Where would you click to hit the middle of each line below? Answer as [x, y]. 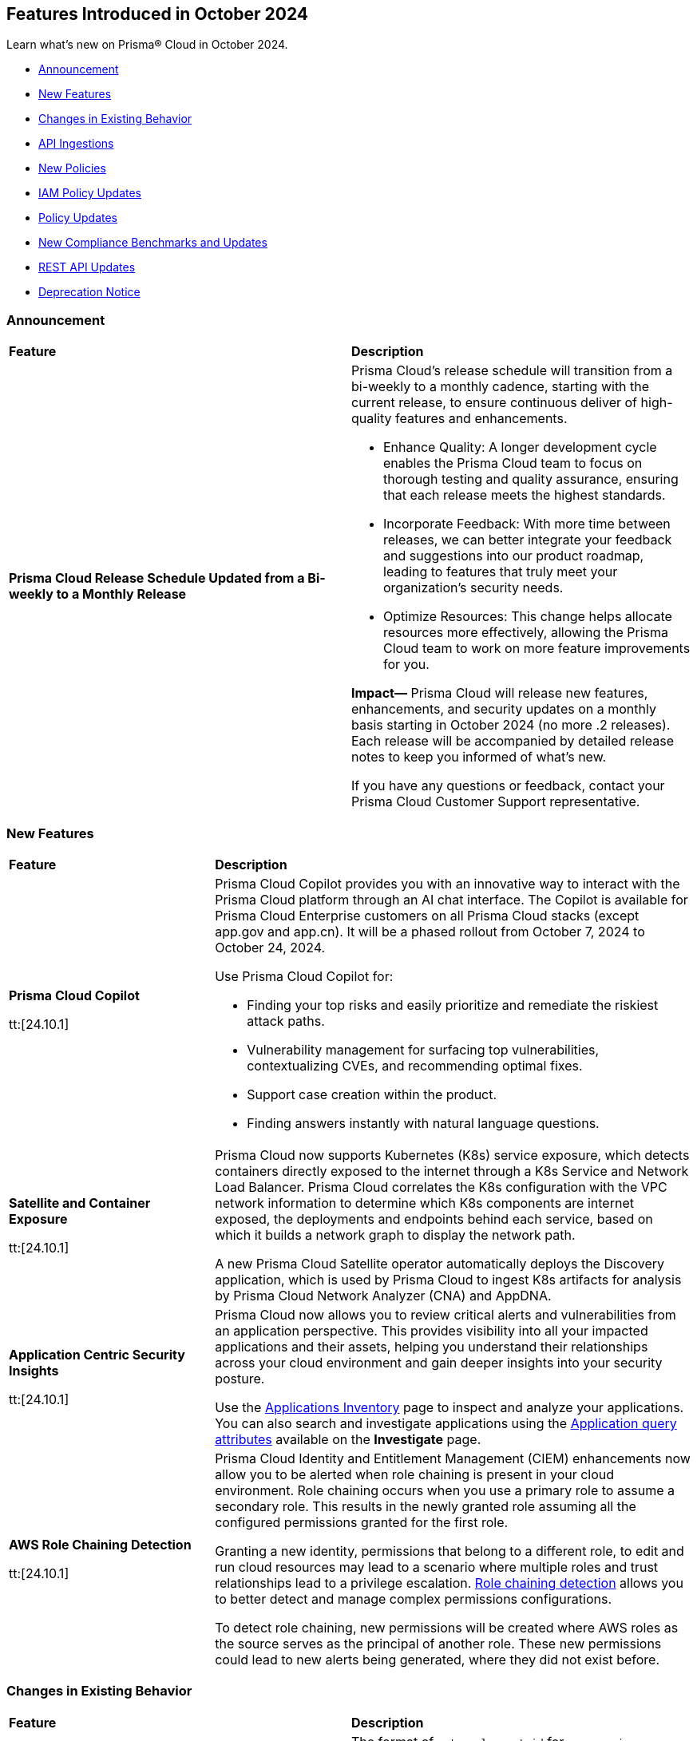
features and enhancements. [481, 419]
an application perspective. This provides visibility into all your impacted [432, 1330]
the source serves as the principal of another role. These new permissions [438, 1643]
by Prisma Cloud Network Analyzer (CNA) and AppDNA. [383, 1295]
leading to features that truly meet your [501, 572]
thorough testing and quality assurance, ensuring [531, 479]
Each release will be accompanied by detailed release [513, 741]
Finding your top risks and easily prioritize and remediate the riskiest [453, 1005]
